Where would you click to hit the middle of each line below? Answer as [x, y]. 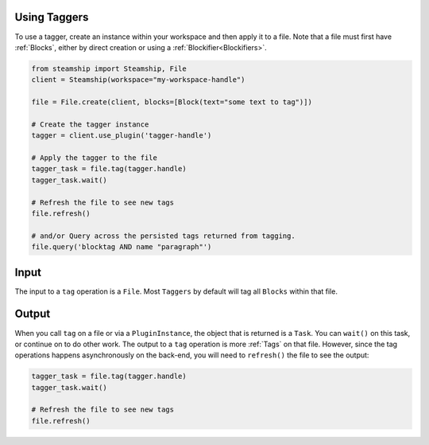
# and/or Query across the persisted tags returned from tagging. [163, 236]
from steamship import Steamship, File [109, 68]
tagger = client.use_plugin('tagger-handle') [122, 136]
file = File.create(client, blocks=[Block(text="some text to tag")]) [172, 102]
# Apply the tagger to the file [95, 158]
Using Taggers [52, 17]
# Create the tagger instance [90, 124]
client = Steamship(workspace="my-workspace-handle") [138, 80]
